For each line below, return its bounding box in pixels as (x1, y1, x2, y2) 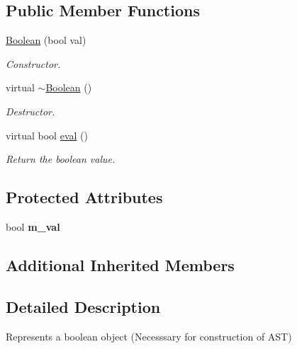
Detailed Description (6, 295, 161, 317)
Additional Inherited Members (6, 253, 235, 275)
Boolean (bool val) (6, 33, 86, 47)
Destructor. (6, 103, 55, 118)
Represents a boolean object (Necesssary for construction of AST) (6, 328, 292, 343)
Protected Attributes (6, 186, 163, 208)
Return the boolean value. (6, 151, 116, 166)
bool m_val (6, 219, 60, 234)
